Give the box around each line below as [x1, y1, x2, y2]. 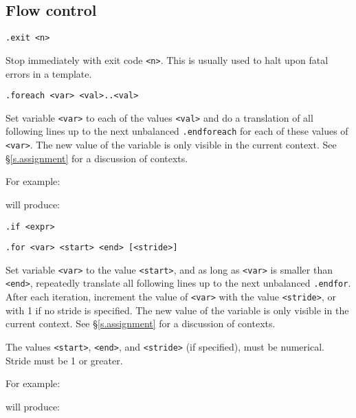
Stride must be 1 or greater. [5, 353, 123, 367]
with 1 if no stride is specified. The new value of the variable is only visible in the [5, 302, 349, 317]
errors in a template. [5, 66, 92, 80]
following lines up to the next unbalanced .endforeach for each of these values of [5, 124, 348, 138]
